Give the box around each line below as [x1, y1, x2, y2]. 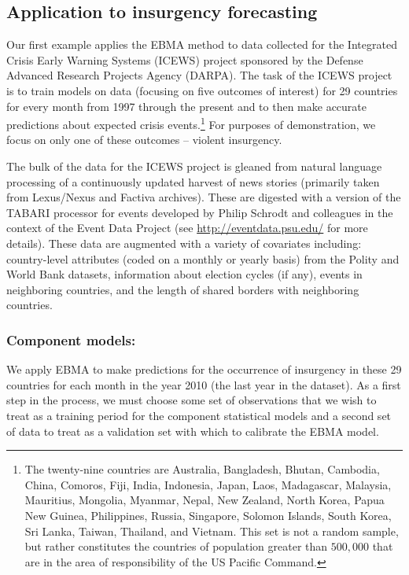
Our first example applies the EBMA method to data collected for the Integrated [6, 36, 397, 53]
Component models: [6, 330, 136, 349]
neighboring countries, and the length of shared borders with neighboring [6, 281, 359, 297]
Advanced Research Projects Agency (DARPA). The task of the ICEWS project [6, 67, 392, 83]
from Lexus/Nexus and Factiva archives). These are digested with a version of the [6, 189, 401, 205]
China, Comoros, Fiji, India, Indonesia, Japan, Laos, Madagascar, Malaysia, [24, 476, 392, 492]
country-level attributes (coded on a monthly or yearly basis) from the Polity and [6, 250, 400, 267]
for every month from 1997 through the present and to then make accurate [6, 98, 367, 114]
